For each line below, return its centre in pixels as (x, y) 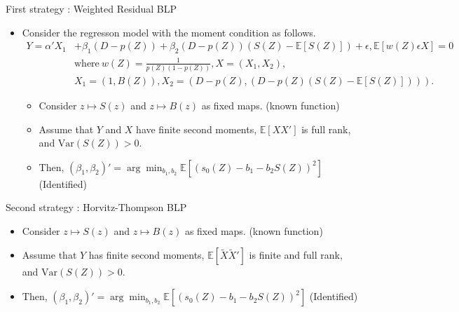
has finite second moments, (146, 255)
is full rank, (326, 129)
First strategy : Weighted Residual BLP (91, 8)
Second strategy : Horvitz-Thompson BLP (96, 207)
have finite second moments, (197, 129)
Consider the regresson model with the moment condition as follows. (169, 32)
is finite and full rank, (296, 255)
